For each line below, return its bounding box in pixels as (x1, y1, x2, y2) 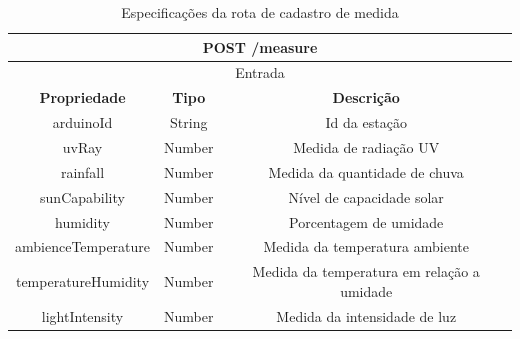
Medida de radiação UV (293, 136, 440, 157)
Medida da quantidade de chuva (268, 161, 464, 182)
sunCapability (40, 186, 125, 207)
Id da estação (325, 112, 407, 133)
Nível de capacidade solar (288, 186, 444, 207)
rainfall (60, 161, 105, 182)
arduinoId (52, 112, 113, 133)
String (170, 112, 208, 133)
